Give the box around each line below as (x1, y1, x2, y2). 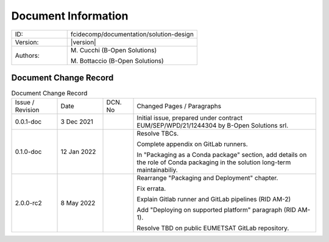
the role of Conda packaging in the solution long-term (136, 158, 291, 167)
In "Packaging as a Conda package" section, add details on (136, 151, 307, 159)
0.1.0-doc (15, 148, 42, 156)
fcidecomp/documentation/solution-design (70, 30, 194, 38)
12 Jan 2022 (60, 148, 96, 156)
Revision (15, 106, 40, 114)
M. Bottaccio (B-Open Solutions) (70, 57, 164, 65)
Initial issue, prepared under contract (136, 114, 243, 122)
